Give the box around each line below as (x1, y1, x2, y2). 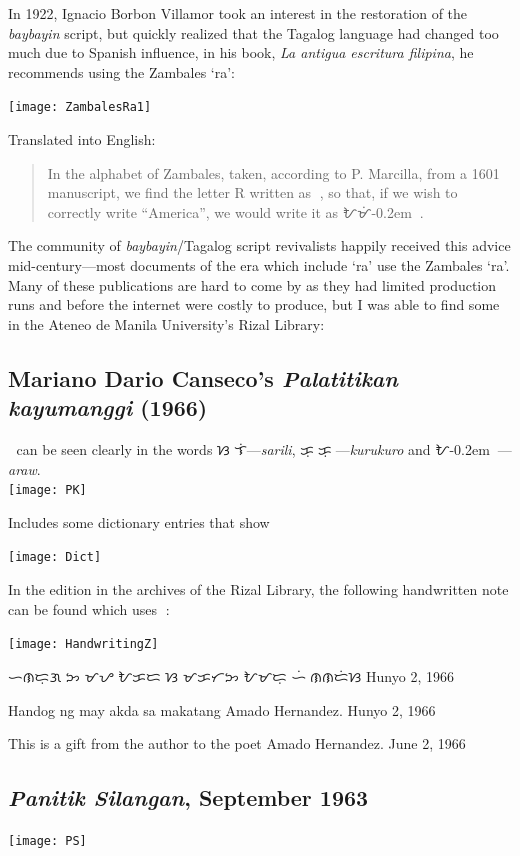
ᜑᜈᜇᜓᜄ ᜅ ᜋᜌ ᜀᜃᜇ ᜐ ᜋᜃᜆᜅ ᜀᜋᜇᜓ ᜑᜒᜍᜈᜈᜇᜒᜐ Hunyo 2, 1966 (8, 665, 454, 686)
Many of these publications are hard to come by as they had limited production (8, 274, 497, 295)
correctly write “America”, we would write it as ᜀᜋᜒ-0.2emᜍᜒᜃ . (47, 201, 424, 222)
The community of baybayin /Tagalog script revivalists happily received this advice (8, 235, 511, 256)
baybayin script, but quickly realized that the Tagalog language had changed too (8, 22, 499, 43)
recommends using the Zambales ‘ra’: (8, 61, 236, 82)
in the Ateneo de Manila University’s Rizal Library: (8, 313, 325, 334)
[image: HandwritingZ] (8, 637, 159, 652)
